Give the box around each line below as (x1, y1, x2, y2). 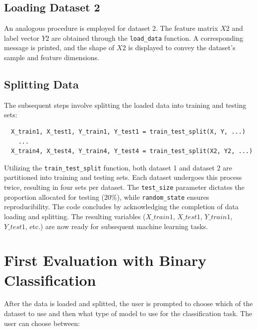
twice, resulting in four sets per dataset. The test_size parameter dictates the (4, 182, 245, 192)
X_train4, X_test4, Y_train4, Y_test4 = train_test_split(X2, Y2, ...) (11, 148, 253, 155)
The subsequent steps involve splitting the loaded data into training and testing (4, 99, 247, 110)
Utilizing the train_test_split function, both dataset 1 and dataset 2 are (4, 162, 232, 172)
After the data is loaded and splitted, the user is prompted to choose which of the (4, 298, 253, 309)
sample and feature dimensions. (4, 52, 99, 63)
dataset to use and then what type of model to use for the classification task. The (4, 308, 253, 319)
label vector (4, 32, 40, 43)
